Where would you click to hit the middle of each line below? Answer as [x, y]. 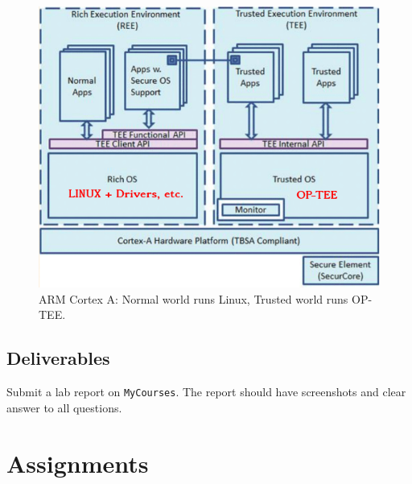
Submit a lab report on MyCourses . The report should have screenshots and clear [206, 392]
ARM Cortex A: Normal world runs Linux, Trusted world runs [194, 298]
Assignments [78, 463]
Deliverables [58, 358]
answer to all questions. [64, 407]
